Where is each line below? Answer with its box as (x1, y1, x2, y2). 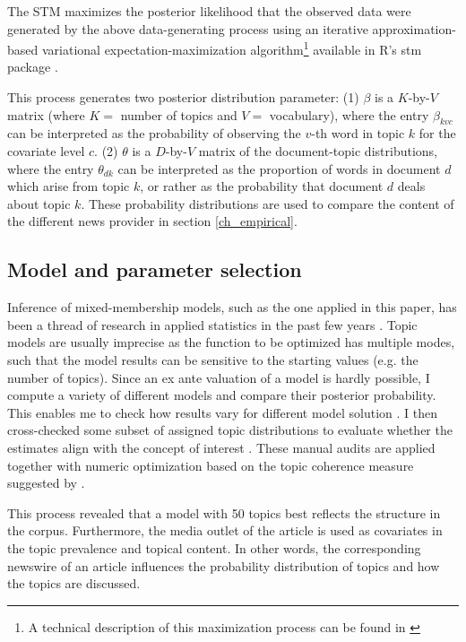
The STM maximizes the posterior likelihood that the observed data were (7, 2, 411, 20)
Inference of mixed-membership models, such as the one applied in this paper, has (7, 298, 457, 317)
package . (7, 57, 58, 76)
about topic (7, 194, 71, 213)
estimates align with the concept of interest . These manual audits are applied (7, 438, 436, 456)
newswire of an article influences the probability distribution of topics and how (7, 556, 440, 575)
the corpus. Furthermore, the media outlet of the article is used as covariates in (7, 521, 443, 540)
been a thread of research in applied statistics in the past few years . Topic (7, 315, 418, 334)
